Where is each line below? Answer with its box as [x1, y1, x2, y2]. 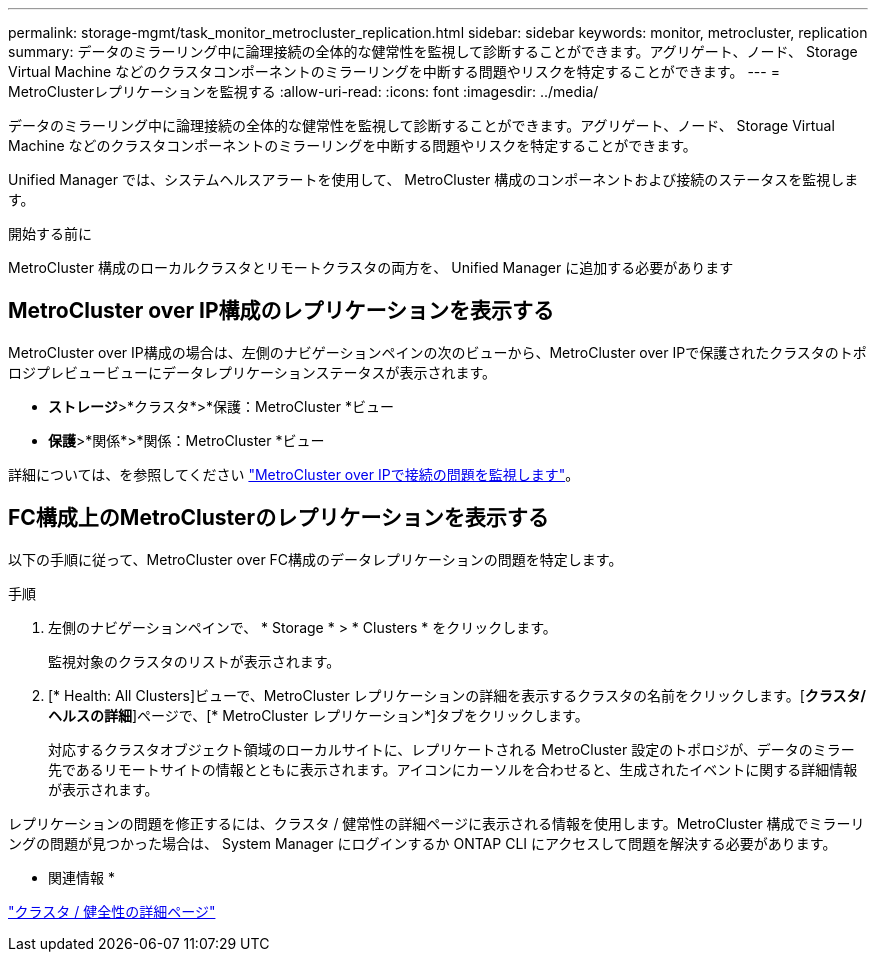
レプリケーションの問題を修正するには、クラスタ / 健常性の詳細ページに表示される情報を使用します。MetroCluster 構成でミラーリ [8, 814, 865, 832]
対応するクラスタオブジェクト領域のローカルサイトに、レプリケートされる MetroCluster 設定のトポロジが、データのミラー [48, 740, 855, 758]
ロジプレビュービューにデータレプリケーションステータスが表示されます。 [8, 363, 497, 381]
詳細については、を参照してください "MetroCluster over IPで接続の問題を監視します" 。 [8, 465, 580, 483]
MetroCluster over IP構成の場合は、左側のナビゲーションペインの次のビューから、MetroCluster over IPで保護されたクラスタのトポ [8, 343, 867, 361]
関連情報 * [48, 868, 115, 886]
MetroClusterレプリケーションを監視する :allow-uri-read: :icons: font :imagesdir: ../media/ [8, 83, 599, 100]
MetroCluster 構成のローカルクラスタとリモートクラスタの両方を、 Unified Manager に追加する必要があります [8, 259, 734, 276]
